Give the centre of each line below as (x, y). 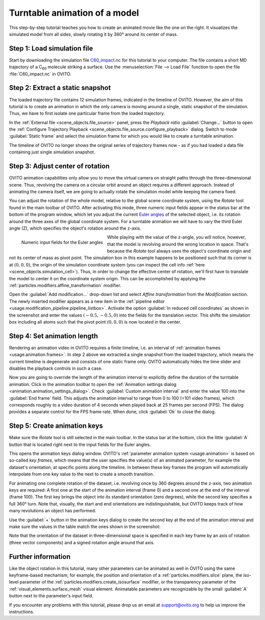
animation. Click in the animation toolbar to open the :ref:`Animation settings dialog (93, 384)
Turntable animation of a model (74, 13)
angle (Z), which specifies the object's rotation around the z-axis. (75, 228)
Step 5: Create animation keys (56, 426)
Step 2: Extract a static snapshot (60, 88)
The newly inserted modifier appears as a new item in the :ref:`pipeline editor (87, 301)
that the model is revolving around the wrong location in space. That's (178, 244)
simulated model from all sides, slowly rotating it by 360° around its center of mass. (93, 34)
